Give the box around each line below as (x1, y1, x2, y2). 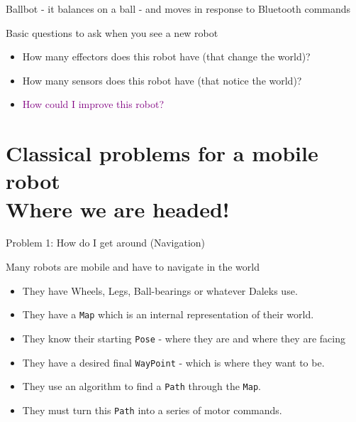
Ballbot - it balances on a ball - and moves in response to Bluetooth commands (6, 1, 351, 16)
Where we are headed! (6, 194, 230, 223)
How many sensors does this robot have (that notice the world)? (22, 72, 302, 87)
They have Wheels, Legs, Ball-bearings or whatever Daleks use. (22, 283, 298, 298)
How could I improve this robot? (22, 97, 165, 112)
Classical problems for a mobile (6, 139, 318, 168)
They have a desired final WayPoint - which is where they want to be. (22, 355, 325, 369)
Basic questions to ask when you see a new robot (6, 25, 218, 40)
